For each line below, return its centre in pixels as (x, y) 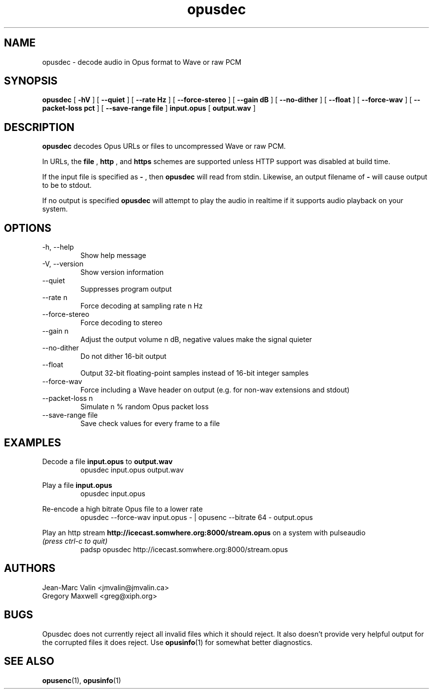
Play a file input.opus (77, 485)
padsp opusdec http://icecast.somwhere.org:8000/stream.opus (184, 549)
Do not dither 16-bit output (123, 356)
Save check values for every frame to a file (150, 424)
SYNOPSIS (31, 81)
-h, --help (58, 247)
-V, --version (63, 264)
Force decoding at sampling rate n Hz (141, 306)
